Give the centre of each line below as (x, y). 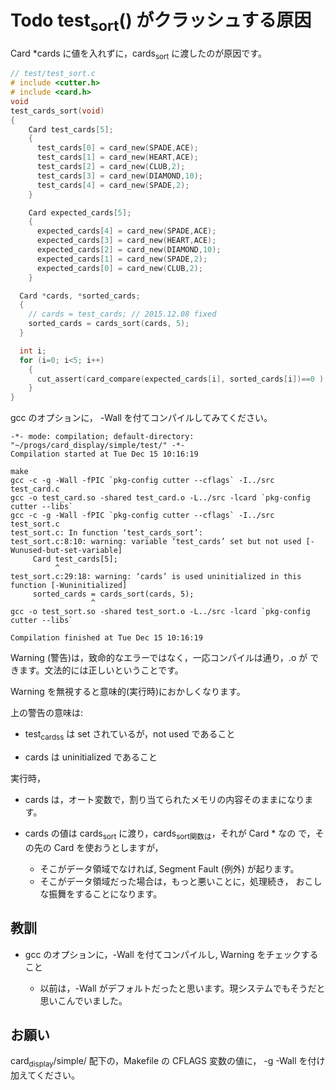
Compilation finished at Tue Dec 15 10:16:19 (106, 638)
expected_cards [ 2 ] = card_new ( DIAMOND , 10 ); (129, 250)
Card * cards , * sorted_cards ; (80, 296)
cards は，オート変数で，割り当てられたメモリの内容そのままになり (164, 799)
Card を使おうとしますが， (108, 847)
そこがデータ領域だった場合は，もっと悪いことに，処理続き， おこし (181, 881)
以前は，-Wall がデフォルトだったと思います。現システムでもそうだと (182, 988)
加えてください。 (45, 1075)
